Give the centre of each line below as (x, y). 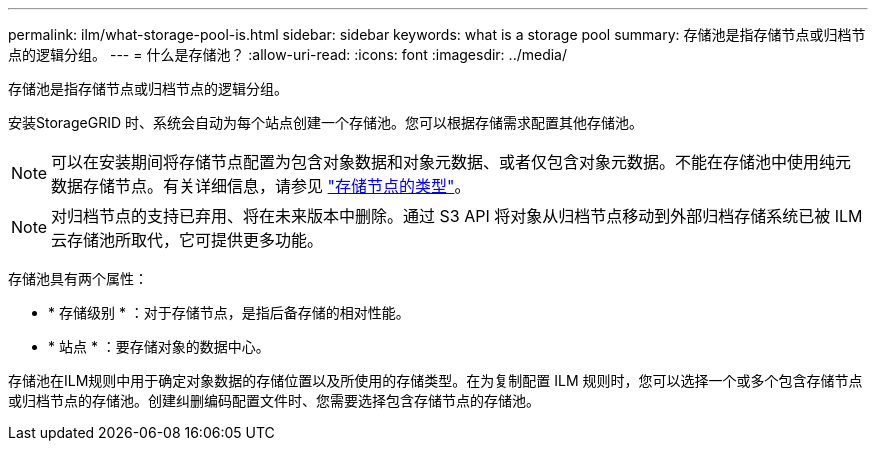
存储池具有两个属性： (78, 278)
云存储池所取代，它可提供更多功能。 (187, 240)
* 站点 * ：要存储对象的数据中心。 (159, 346)
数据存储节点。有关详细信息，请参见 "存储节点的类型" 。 (261, 186)
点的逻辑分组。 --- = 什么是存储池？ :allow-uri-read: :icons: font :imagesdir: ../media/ (288, 54)
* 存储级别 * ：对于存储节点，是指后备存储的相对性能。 (229, 312)
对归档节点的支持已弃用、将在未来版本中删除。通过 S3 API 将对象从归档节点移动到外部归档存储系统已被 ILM (457, 216)
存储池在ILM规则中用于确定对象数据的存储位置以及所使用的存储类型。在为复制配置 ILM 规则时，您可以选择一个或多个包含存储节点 (435, 380)
